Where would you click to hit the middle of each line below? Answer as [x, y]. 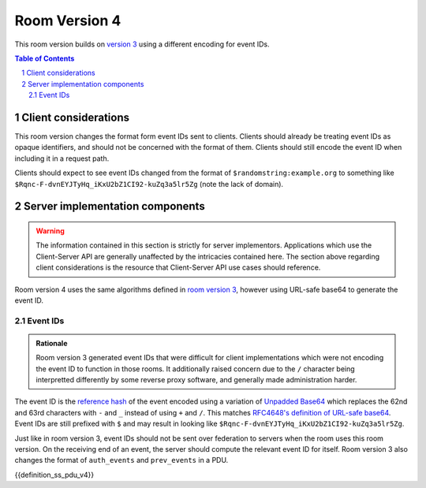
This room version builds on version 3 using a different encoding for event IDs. [142, 44]
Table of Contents [45, 58]
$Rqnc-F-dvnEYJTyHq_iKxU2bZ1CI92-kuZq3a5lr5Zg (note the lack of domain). [149, 184]
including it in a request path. [62, 158]
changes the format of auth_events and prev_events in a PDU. [121, 460]
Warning [50, 231]
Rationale [52, 343]
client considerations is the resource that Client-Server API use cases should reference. [178, 267]
